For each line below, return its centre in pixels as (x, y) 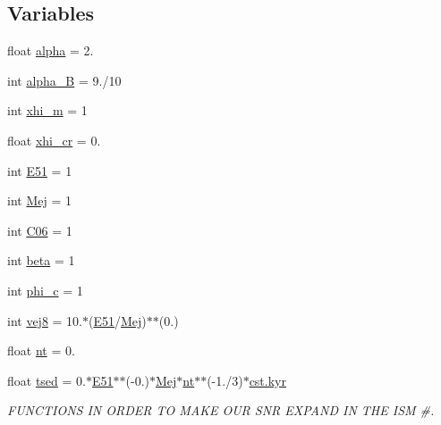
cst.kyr (267, 380)
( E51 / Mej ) (118, 320)
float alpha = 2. (51, 50)
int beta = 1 (41, 260)
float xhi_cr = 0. (54, 140)
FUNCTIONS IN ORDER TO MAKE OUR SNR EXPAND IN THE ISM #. (221, 410)
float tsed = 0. (47, 380)
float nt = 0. (41, 350)
